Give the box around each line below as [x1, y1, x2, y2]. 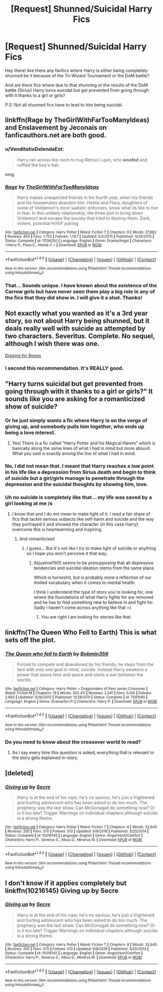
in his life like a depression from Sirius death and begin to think [5, 469, 156, 476]
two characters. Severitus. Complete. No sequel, [5, 332, 155, 340]
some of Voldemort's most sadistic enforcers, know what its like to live [16, 205, 159, 211]
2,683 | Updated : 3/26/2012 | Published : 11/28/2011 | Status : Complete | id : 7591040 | [5, 695, 148, 700]
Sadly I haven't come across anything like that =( [33, 604, 131, 611]
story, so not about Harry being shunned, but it [5, 317, 149, 325]
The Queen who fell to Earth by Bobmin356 [5, 650, 109, 657]
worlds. [16, 677, 33, 683]
